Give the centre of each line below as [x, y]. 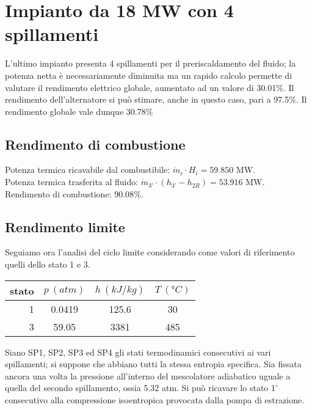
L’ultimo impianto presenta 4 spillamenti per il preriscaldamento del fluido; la [151, 63]
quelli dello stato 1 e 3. [48, 264]
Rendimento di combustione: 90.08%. [74, 193]
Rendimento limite [65, 226]
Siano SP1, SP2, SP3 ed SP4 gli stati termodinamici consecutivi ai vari [138, 352]
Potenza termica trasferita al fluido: [72, 182]
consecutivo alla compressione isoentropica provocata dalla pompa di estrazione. [155, 400]
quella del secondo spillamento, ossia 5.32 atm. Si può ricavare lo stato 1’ [141, 388]
